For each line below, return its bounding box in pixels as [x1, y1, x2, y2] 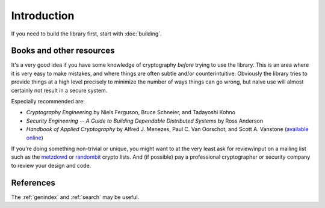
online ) [26, 134, 43, 141]
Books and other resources [11, 46, 115, 56]
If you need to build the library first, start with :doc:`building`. [11, 30, 162, 37]
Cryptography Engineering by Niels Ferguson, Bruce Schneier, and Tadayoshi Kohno [26, 109, 236, 116]
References [11, 177, 55, 188]
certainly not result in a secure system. [11, 87, 108, 94]
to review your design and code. [11, 162, 91, 169]
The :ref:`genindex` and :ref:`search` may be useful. [11, 193, 140, 201]
